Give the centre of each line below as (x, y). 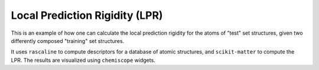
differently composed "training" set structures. (68, 41)
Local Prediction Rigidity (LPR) (87, 15)
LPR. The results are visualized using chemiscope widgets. (83, 60)
